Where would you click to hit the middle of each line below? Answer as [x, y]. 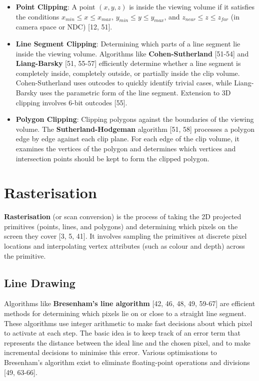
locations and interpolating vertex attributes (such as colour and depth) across [124, 246]
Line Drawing [40, 282]
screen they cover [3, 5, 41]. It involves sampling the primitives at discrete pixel [125, 236]
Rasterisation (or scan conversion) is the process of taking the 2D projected [123, 216]
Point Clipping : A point [55, 6]
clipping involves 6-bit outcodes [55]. [71, 102]
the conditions [37, 16]
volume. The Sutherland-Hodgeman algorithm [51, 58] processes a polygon [135, 129]
